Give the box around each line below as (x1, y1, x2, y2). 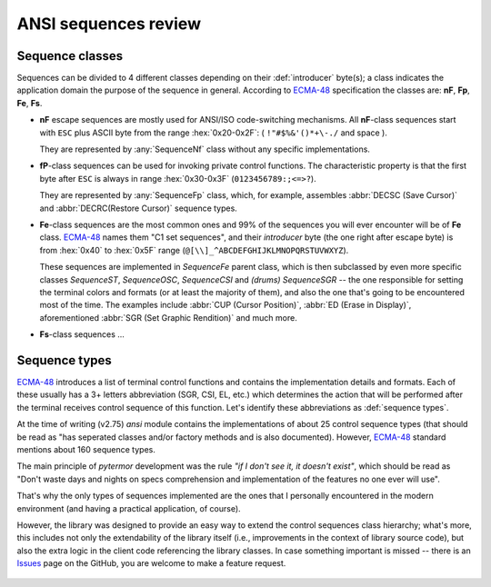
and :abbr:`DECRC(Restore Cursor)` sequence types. (39, 203, 238, 214)
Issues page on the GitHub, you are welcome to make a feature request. (16, 558, 286, 569)
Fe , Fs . (16, 97, 43, 108)
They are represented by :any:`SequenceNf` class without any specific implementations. (39, 144, 370, 154)
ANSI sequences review (16, 14, 202, 34)
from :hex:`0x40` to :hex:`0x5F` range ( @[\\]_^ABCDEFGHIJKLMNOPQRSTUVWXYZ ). (39, 244, 349, 255)
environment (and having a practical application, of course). (16, 502, 241, 513)
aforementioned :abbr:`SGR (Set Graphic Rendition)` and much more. (39, 312, 297, 323)
